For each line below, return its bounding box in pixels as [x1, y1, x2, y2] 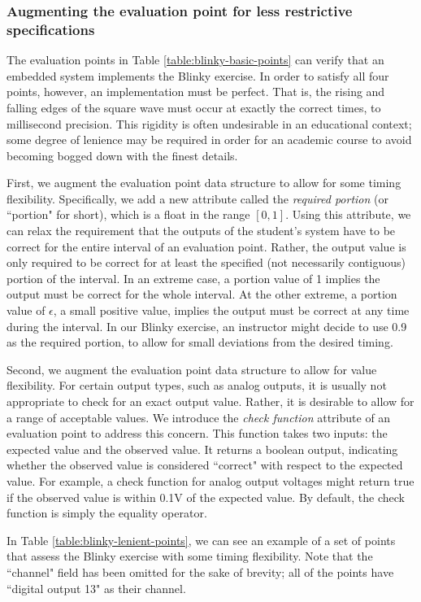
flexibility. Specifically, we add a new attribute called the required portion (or [7, 190, 388, 207]
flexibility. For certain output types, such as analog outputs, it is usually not [7, 377, 387, 394]
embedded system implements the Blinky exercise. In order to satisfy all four [7, 67, 389, 84]
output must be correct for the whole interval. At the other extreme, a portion [7, 286, 397, 303]
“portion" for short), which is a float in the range [7, 206, 250, 223]
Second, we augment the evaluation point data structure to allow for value [7, 360, 377, 377]
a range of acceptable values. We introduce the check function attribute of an [7, 408, 391, 425]
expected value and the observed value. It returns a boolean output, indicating [7, 440, 398, 457]
